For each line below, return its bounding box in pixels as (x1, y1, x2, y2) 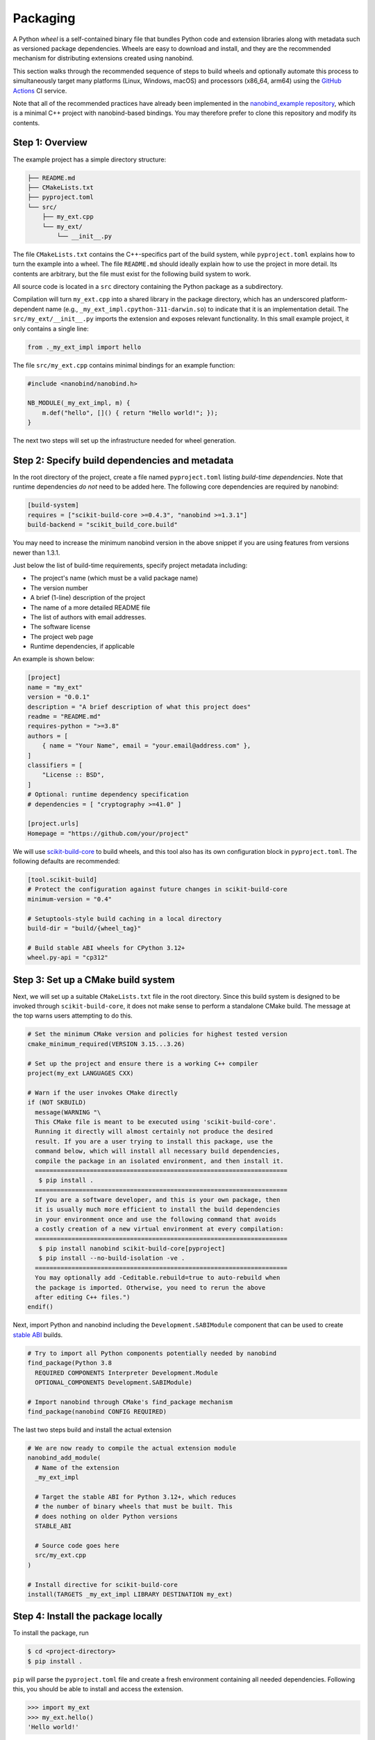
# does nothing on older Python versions (35, 1512, 178, 1520)
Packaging (12, 10, 76, 26)
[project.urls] (27, 820, 79, 828)
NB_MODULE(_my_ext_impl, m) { (27, 399, 131, 407)
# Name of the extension (35, 1464, 119, 1471)
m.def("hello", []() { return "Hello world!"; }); (42, 409, 218, 417)
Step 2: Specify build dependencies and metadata (12, 454, 234, 466)
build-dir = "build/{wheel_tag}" (27, 924, 142, 933)
